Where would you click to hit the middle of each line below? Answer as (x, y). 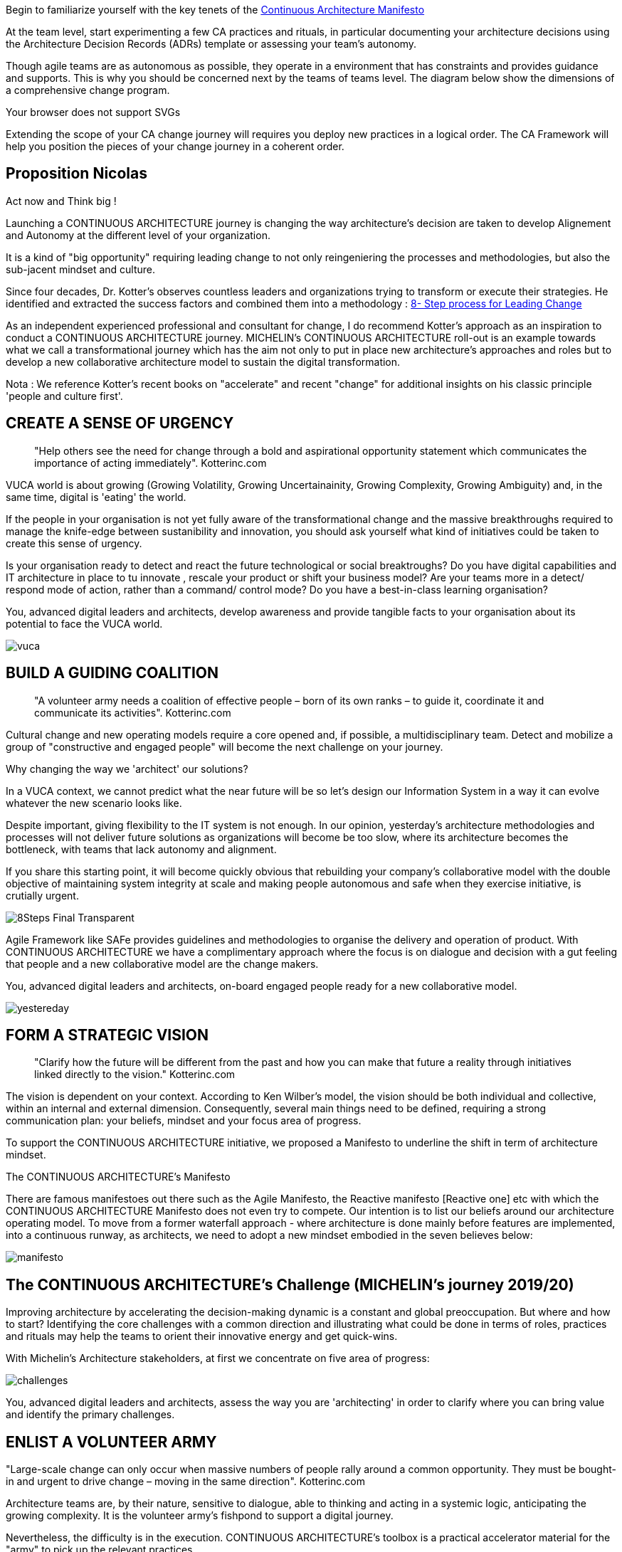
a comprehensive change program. (88, 90)
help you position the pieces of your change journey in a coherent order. (175, 146)
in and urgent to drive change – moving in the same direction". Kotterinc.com (185, 1482)
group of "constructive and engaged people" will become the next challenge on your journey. (225, 746)
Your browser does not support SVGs (93, 112)
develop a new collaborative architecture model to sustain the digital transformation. (203, 361)
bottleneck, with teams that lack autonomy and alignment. (141, 849)
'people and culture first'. (64, 396)
